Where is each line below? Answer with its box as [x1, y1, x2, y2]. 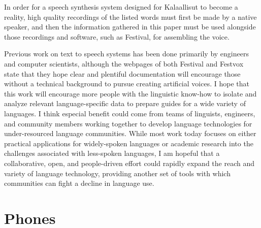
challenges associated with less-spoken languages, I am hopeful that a [4, 148, 220, 158]
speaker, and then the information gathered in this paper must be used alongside [4, 21, 256, 32]
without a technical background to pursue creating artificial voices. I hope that [4, 78, 249, 89]
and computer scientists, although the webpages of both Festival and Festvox [4, 58, 244, 69]
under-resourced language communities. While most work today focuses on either [4, 128, 256, 139]
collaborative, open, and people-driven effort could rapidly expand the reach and [4, 157, 254, 168]
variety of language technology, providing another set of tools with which [4, 168, 231, 178]
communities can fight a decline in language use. [4, 178, 154, 188]
